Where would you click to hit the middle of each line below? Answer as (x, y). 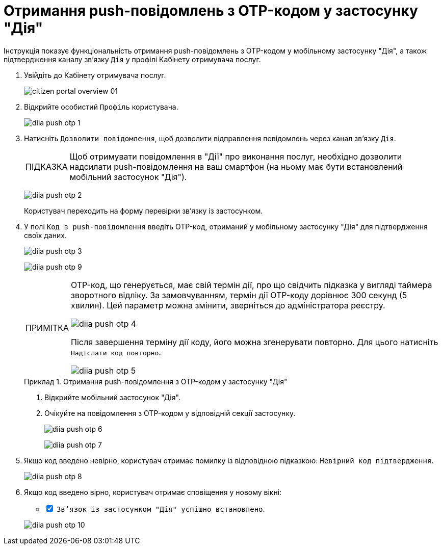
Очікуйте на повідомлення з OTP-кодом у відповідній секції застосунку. (170, 413)
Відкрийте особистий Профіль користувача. (101, 107)
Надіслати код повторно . (116, 352)
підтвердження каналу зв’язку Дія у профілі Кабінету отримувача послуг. (132, 59)
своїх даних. (45, 235)
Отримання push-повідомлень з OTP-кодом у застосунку (211, 11)
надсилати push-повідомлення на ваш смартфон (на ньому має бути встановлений (236, 166)
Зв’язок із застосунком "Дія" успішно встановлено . (161, 509)
